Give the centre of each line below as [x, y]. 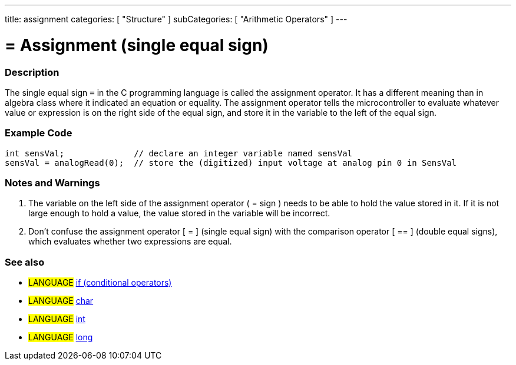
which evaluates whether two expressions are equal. [130, 242]
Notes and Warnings [52, 183]
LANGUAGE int [57, 319]
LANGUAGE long [61, 337]
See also [25, 262]
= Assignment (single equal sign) [137, 45]
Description [32, 72]
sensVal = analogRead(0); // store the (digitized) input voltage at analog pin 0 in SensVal [231, 163]
